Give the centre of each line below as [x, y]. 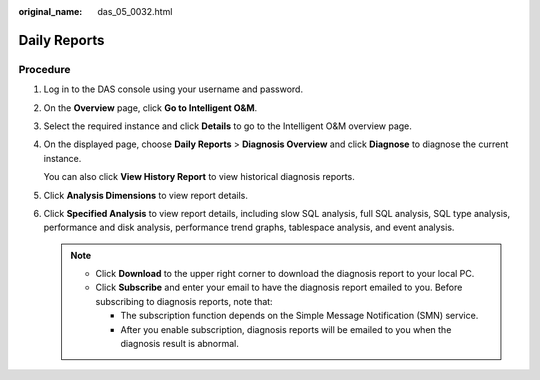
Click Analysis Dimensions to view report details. [146, 195]
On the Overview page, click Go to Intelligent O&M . [150, 107]
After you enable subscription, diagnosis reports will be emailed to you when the [286, 329]
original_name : [50, 11]
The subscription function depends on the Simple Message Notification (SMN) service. [299, 316]
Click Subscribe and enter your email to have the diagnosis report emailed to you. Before [279, 287]
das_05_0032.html [135, 11]
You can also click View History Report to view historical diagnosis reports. [199, 177]
